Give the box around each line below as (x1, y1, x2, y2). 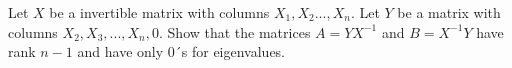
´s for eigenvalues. (174, 41, 286, 62)
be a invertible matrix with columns (49, 2, 270, 22)
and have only (77, 41, 164, 62)
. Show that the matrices (159, 21, 311, 42)
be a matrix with (397, 2, 501, 22)
